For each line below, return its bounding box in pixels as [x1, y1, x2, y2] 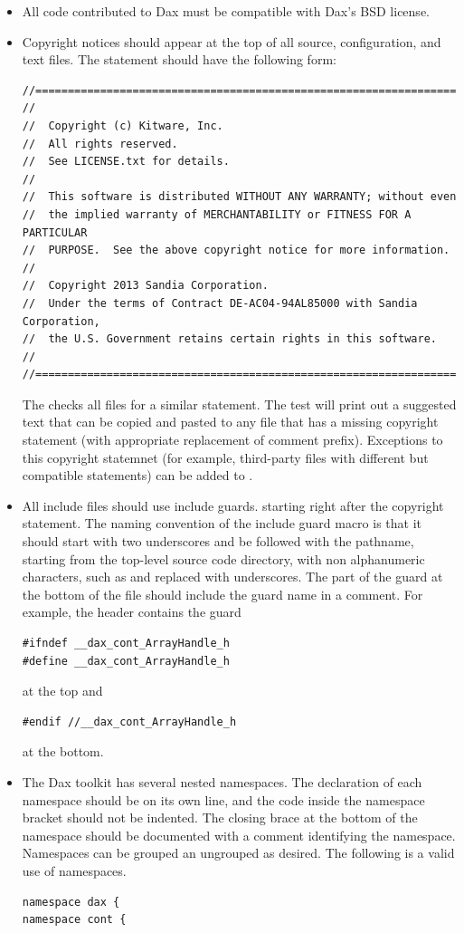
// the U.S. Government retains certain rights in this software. [22, 332, 437, 346]
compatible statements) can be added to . [22, 466, 253, 485]
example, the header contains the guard [22, 602, 241, 621]
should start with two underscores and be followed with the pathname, [22, 532, 414, 551]
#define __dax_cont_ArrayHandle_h [22, 654, 230, 668]
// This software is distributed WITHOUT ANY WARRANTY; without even [22, 190, 457, 204]
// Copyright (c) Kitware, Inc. [22, 119, 223, 132]
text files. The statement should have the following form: [22, 50, 336, 69]
